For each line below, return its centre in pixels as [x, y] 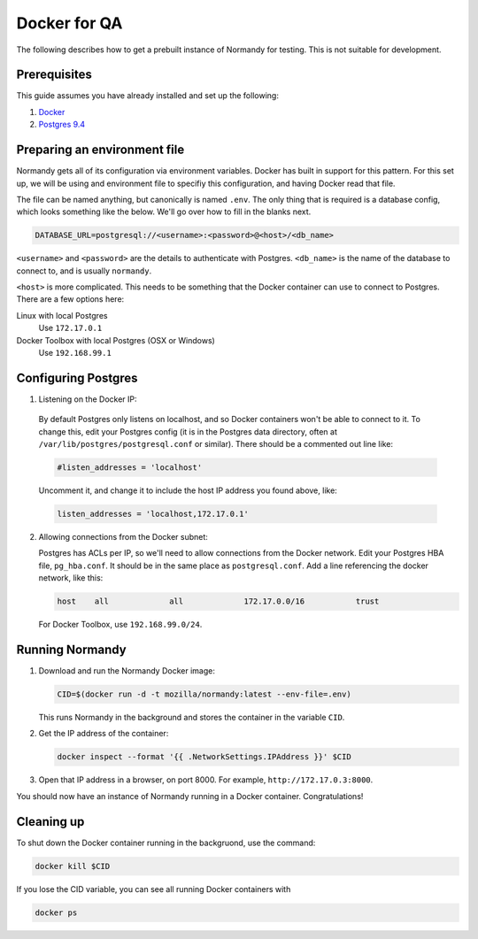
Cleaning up [50, 822]
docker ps [56, 912]
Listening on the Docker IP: [88, 399]
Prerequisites [54, 75]
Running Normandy [72, 649]
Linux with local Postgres [62, 315]
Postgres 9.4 [62, 125]
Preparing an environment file [100, 150]
